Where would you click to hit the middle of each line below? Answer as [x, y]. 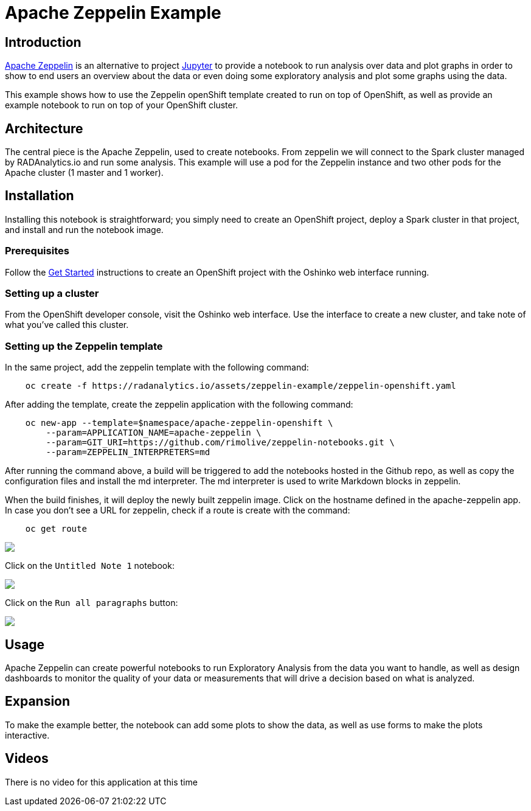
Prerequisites [37, 251]
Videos [27, 759]
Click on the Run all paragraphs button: [92, 603]
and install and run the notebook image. [84, 229]
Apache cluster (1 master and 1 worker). [84, 173]
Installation [40, 196]
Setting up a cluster [52, 293]
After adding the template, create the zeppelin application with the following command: [179, 405]
